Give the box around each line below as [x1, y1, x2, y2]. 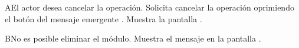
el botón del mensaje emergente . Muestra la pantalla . [5, 12, 202, 25]
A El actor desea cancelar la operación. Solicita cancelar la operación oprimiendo [5, 1, 294, 13]
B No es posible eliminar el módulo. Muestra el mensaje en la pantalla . [5, 32, 261, 44]
